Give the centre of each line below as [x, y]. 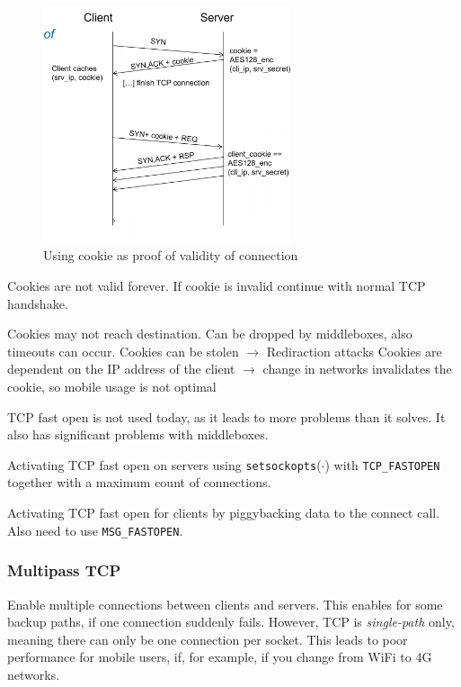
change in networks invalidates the [357, 369]
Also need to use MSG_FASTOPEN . [95, 530]
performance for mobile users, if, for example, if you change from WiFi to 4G [220, 657]
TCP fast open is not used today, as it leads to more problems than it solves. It [226, 416]
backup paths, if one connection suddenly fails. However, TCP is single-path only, [231, 622]
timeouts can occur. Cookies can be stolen [123, 351]
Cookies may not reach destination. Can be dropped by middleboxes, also [210, 334]
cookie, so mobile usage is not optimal [112, 387]
